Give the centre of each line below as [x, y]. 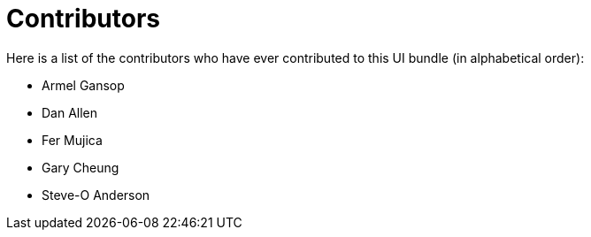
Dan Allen [70, 112]
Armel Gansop [83, 85]
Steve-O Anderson [96, 195]
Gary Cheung [81, 167]
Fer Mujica [72, 140]
